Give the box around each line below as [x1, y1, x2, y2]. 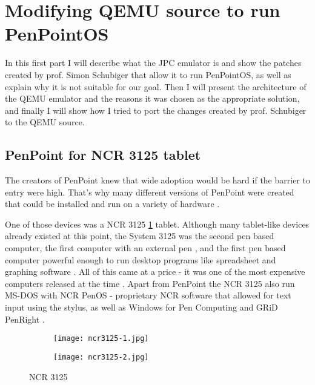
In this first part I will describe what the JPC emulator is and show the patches [5, 56, 302, 69]
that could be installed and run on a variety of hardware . [5, 197, 220, 210]
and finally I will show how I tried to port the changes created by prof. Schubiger [5, 104, 307, 116]
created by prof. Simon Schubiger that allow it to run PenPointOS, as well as [5, 68, 291, 81]
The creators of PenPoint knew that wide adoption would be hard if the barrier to [5, 174, 310, 186]
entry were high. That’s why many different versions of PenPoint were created [5, 185, 294, 198]
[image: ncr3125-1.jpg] [53, 334, 149, 343]
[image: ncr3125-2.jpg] [53, 352, 149, 361]
